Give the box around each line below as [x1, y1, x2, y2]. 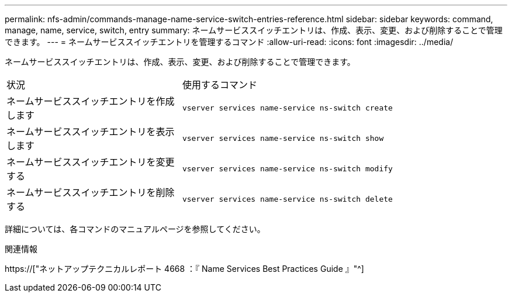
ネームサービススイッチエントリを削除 [6, 187, 175, 198]
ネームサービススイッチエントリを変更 [6, 156, 175, 168]
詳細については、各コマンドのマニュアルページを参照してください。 [5, 224, 265, 234]
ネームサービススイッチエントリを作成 [6, 95, 175, 107]
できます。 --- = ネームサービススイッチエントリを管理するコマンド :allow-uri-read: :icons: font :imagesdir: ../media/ [5, 37, 454, 47]
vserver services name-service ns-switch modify [182, 164, 393, 173]
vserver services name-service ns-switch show [182, 133, 384, 143]
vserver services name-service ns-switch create [182, 103, 393, 112]
